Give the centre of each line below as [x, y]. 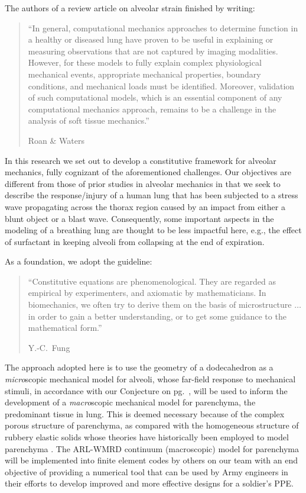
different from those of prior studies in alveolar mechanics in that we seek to [143, 183]
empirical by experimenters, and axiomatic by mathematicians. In [147, 293]
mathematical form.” [65, 328]
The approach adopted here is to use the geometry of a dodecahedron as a [139, 367]
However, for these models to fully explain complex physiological [145, 62]
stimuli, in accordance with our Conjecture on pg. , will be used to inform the [146, 390]
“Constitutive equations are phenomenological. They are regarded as [152, 281]
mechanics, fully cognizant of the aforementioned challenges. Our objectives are [148, 172]
